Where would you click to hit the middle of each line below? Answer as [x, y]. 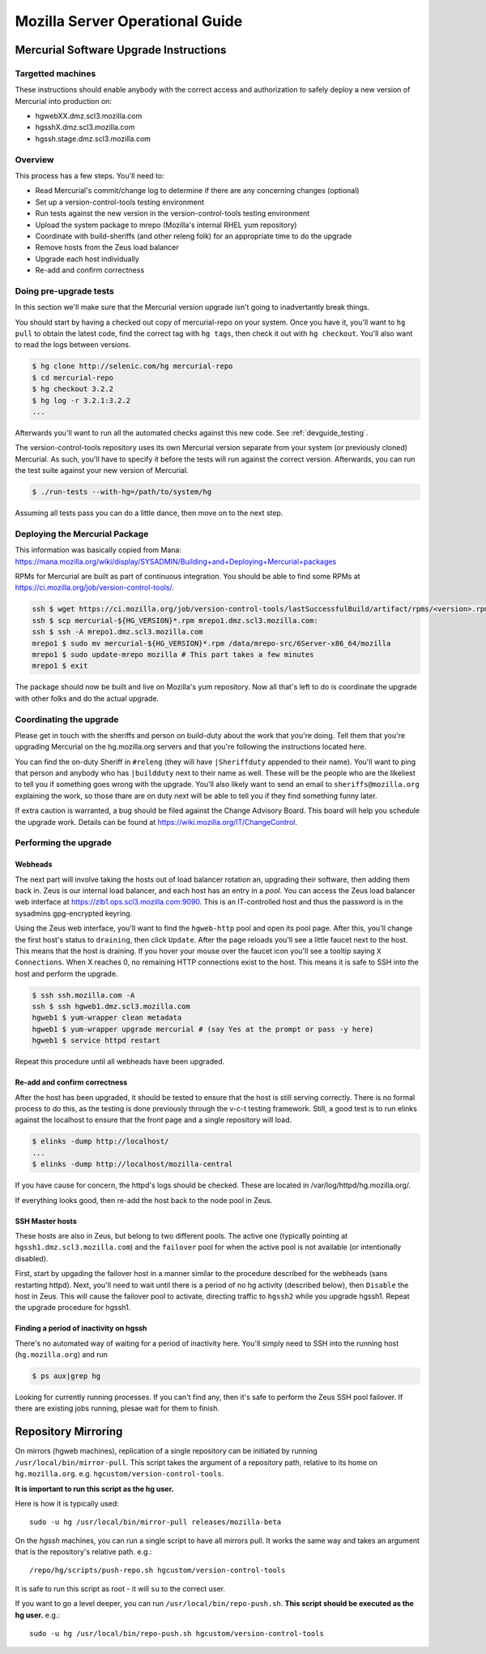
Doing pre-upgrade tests [65, 290]
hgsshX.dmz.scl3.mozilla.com [85, 127]
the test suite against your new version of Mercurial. [102, 470]
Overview [34, 160]
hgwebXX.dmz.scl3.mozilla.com [89, 116]
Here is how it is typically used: [67, 1503]
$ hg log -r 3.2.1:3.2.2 [81, 400]
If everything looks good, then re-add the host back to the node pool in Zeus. [144, 1200]
